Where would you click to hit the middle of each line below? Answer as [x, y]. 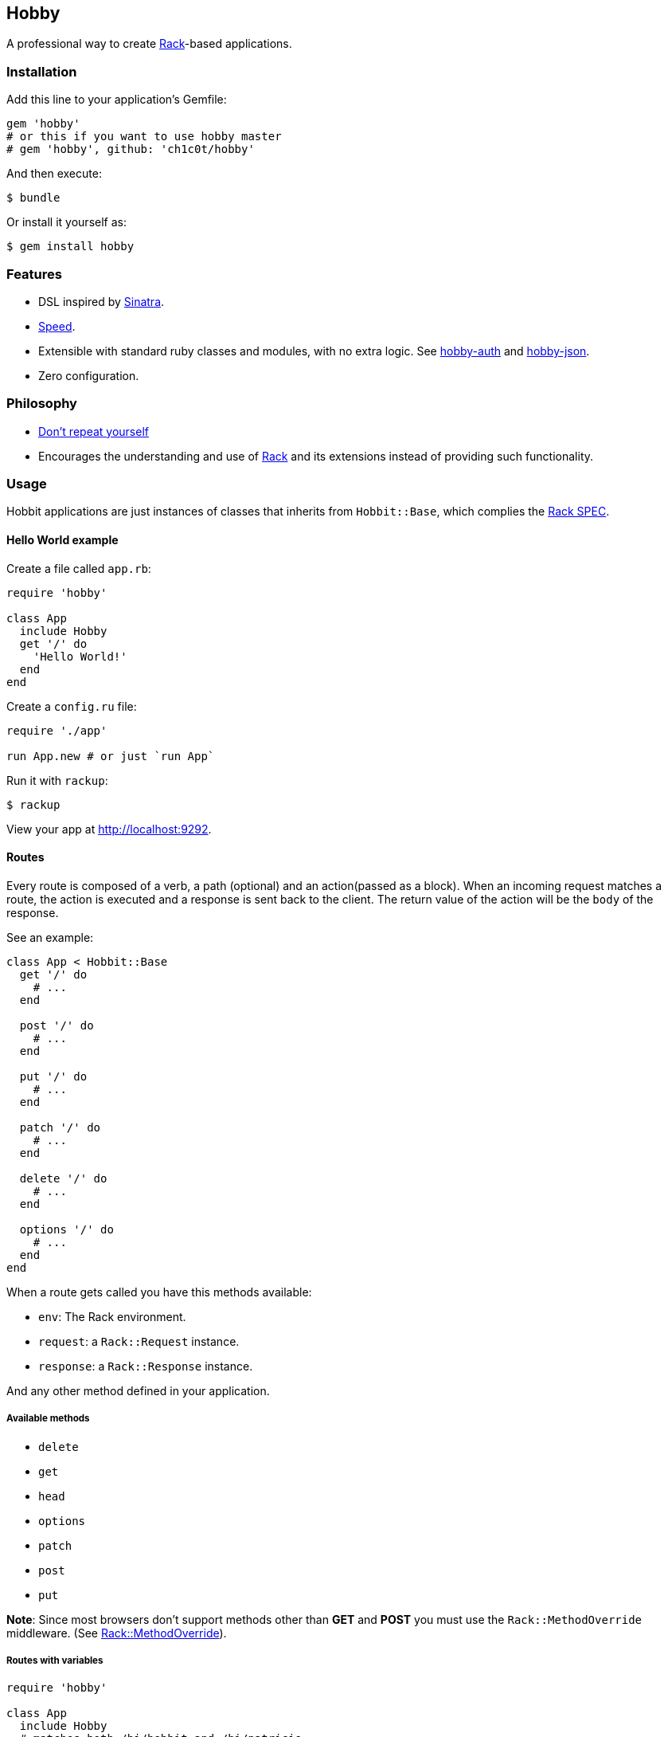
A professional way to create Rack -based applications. [149, 44]
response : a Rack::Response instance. [146, 1366]
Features [34, 274]
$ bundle [33, 198]
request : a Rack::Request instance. [139, 1341]
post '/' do [57, 1025]
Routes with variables [55, 1661]
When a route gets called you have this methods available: [159, 1292]
